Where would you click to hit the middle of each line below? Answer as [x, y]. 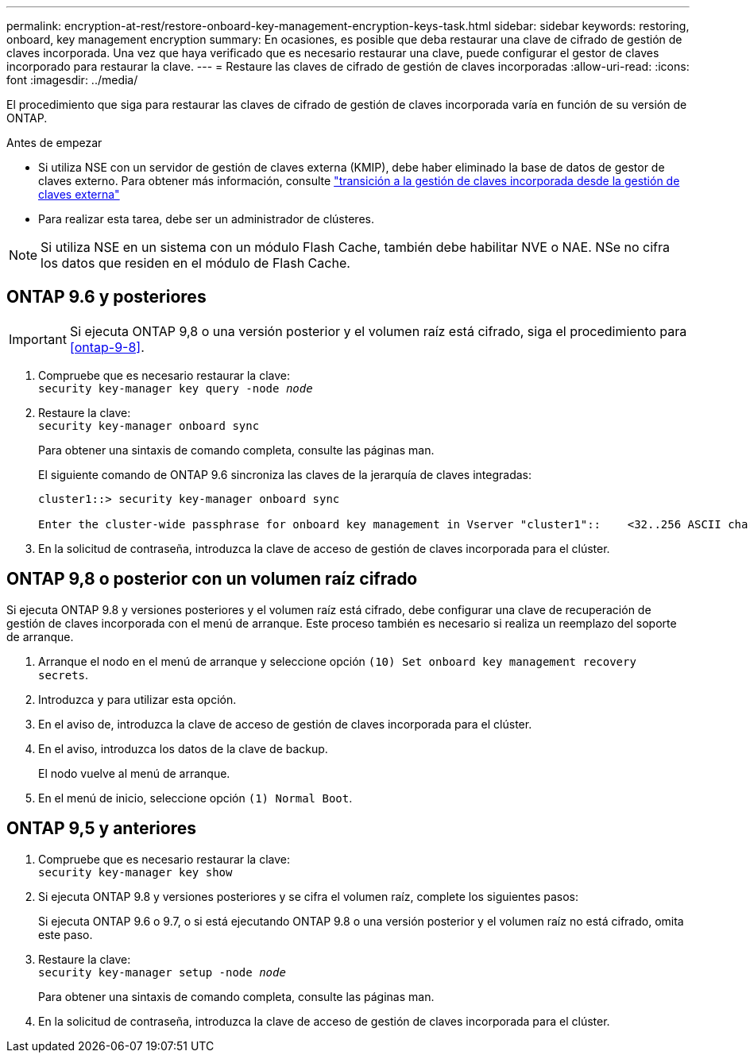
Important [38, 339]
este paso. [66, 934]
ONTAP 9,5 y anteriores [101, 829]
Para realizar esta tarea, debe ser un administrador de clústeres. [206, 219]
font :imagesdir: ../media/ [72, 80]
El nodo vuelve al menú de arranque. [134, 773]
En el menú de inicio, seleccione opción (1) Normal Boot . [195, 798]
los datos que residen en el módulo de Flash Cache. [195, 263]
